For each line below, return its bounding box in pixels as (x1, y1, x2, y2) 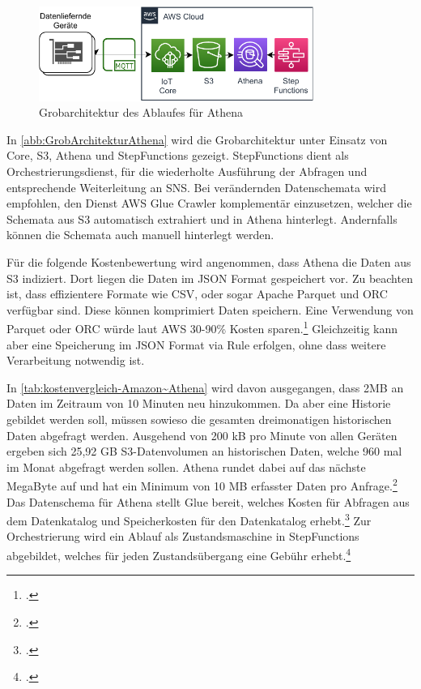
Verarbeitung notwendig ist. (6, 352, 145, 369)
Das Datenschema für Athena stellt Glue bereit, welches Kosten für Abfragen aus (6, 493, 410, 510)
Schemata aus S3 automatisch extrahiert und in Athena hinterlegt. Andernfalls (6, 210, 398, 227)
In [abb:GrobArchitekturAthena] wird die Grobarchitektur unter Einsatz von (6, 131, 388, 148)
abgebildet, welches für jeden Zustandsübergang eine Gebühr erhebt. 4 (6, 545, 351, 563)
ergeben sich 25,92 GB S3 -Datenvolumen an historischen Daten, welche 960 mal (6, 443, 402, 460)
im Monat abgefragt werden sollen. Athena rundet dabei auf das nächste (6, 458, 366, 475)
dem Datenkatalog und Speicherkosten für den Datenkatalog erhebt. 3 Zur (6, 510, 372, 529)
